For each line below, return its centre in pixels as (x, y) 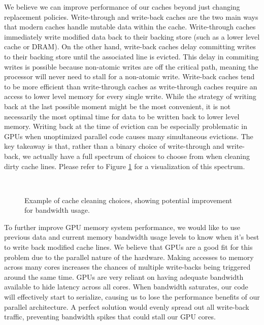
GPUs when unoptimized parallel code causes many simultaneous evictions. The (129, 136)
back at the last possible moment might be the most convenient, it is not (117, 106)
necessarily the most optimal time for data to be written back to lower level (122, 116)
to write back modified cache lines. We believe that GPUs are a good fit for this (128, 247)
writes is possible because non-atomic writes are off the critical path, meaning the (131, 66)
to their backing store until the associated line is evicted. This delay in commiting (131, 56)
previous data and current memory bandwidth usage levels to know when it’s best (132, 237)
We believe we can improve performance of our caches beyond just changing (122, 7)
